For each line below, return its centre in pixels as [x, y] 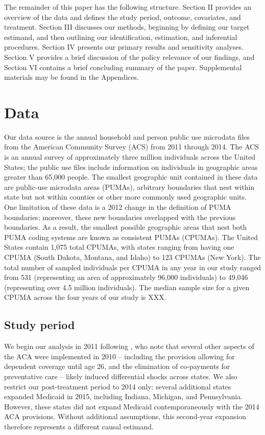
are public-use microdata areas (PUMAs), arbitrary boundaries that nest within [129, 187]
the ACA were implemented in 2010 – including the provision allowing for [119, 356]
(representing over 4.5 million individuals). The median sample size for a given [127, 287]
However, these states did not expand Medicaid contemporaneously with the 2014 [132, 406]
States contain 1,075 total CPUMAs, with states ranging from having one [119, 247]
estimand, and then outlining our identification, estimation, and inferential [121, 37]
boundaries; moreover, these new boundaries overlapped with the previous [120, 217]
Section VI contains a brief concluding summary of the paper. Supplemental [123, 67]
